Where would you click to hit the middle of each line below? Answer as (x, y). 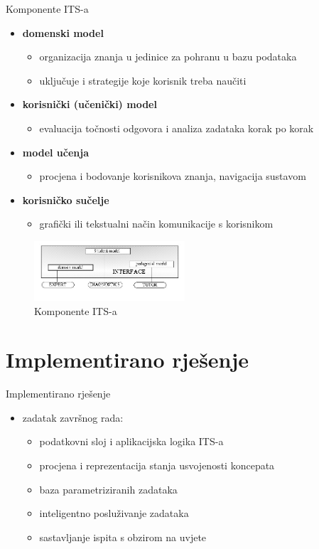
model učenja (56, 152)
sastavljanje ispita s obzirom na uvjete (123, 537)
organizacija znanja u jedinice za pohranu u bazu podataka (168, 57)
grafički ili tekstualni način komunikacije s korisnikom (156, 224)
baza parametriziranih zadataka (108, 489)
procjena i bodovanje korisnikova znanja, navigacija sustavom (173, 176)
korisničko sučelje (66, 199)
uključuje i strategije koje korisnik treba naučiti (143, 80)
